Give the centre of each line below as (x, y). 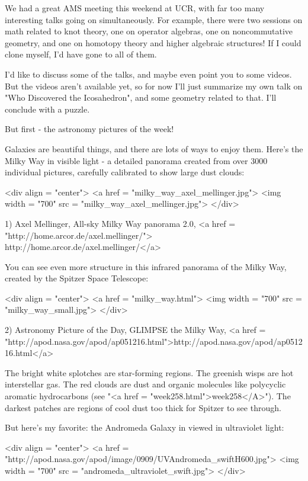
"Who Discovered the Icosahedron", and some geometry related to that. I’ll (141, 97)
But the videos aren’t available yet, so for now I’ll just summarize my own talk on (154, 86)
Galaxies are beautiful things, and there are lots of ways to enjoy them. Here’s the (154, 148)
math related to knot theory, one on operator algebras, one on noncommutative (149, 31)
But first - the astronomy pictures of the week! (89, 129)
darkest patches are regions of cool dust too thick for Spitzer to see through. (143, 407)
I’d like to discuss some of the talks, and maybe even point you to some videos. (148, 74)
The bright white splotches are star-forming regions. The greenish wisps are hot (149, 372)
